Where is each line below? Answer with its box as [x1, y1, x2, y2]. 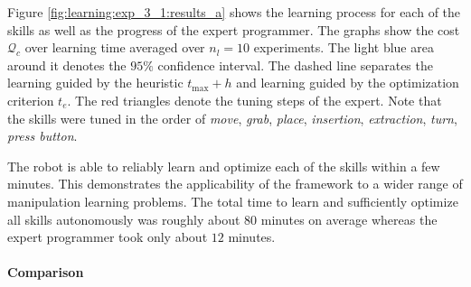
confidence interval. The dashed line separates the [157, 55, 433, 74]
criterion [7, 90, 54, 109]
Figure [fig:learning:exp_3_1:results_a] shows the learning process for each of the [7, 3, 461, 21]
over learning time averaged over [24, 38, 205, 57]
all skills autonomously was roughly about [7, 209, 240, 228]
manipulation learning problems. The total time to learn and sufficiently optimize [7, 191, 458, 210]
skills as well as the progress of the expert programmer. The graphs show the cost [7, 20, 460, 39]
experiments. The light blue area [253, 38, 434, 57]
